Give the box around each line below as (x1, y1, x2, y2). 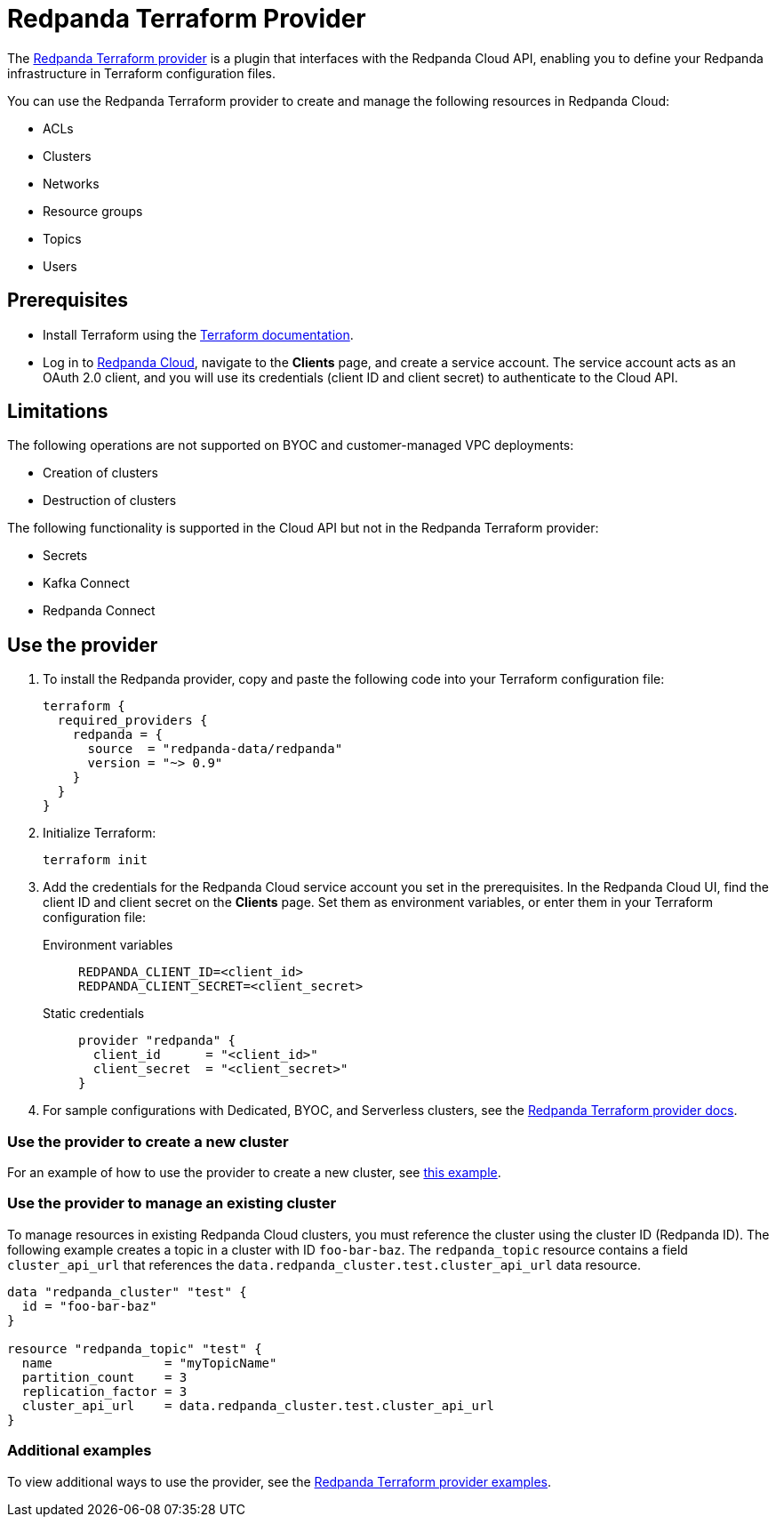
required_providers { (57, 713, 208, 728)
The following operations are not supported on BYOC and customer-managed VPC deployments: (7, 437, 574, 453)
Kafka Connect (43, 575, 130, 591)
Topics (43, 230, 82, 246)
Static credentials (43, 1006, 145, 1022)
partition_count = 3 (21, 1369, 188, 1384)
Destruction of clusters (43, 493, 177, 509)
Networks (43, 175, 100, 191)
